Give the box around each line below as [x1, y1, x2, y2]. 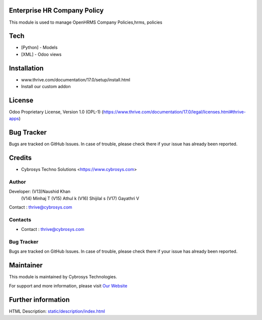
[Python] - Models [21, 45, 58, 50]
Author [9, 178, 26, 185]
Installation [9, 64, 44, 72]
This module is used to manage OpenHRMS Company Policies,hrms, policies [9, 19, 163, 25]
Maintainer [9, 261, 43, 270]
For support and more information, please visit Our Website [9, 283, 128, 289]
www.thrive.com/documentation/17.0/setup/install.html [21, 76, 131, 82]
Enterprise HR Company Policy [9, 6, 104, 15]
